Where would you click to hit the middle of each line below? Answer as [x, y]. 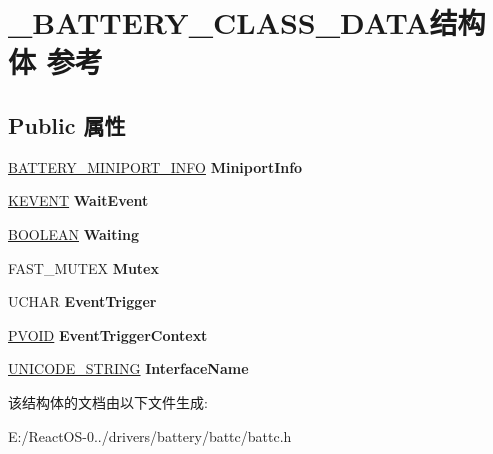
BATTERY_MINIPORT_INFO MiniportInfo [155, 166]
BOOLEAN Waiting [73, 233]
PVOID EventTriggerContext [108, 334]
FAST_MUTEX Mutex [83, 267]
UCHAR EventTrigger [82, 301]
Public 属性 [67, 124]
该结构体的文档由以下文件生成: [108, 401]
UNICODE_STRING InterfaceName [128, 368]
